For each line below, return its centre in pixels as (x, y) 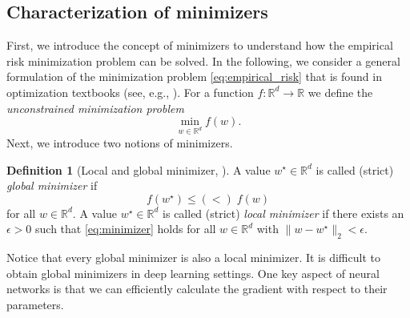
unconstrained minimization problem (95, 108)
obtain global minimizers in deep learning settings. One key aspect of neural (193, 273)
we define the (340, 92)
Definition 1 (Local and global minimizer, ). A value (139, 169)
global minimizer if (52, 185)
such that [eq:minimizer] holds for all (126, 229)
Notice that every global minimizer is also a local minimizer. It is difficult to (193, 258)
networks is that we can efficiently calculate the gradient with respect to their (197, 289)
